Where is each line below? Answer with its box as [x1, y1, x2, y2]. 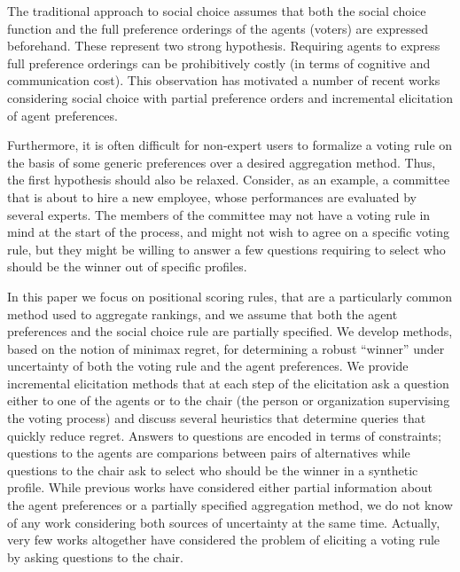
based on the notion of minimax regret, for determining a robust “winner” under [7, 339, 445, 357]
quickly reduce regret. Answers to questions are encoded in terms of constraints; [7, 426, 441, 444]
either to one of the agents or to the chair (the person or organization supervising [7, 391, 450, 410]
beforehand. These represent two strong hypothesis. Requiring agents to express [7, 36, 441, 55]
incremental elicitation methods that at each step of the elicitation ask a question [7, 373, 449, 392]
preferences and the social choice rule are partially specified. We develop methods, [7, 322, 453, 341]
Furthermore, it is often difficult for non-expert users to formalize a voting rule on [7, 136, 453, 154]
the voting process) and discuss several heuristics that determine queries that [7, 409, 426, 427]
